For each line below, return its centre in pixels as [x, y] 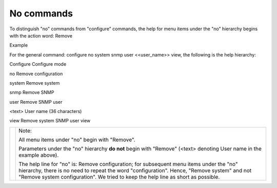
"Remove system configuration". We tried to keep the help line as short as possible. [119, 177]
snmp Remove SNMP [32, 92]
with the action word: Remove [41, 35]
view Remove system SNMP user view [50, 121]
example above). [39, 155]
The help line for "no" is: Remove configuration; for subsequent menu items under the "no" [128, 164]
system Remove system [35, 83]
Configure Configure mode [38, 64]
